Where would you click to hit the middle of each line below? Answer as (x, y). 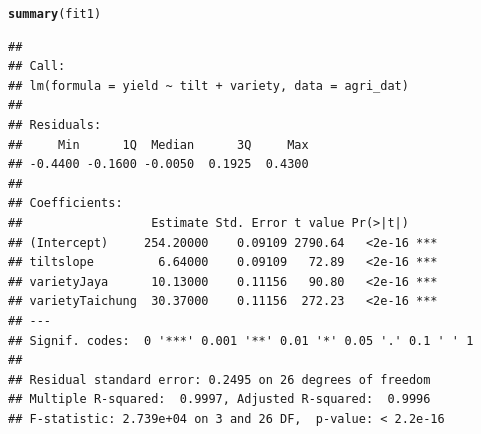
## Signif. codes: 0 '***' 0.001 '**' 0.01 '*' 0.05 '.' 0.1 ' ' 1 (241, 340)
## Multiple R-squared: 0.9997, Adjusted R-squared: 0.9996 (219, 399)
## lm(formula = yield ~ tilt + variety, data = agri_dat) (208, 85)
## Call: (37, 66)
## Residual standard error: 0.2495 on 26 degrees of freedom (219, 379)
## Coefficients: (65, 203)
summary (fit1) (55, 14)
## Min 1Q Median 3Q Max (158, 144)
